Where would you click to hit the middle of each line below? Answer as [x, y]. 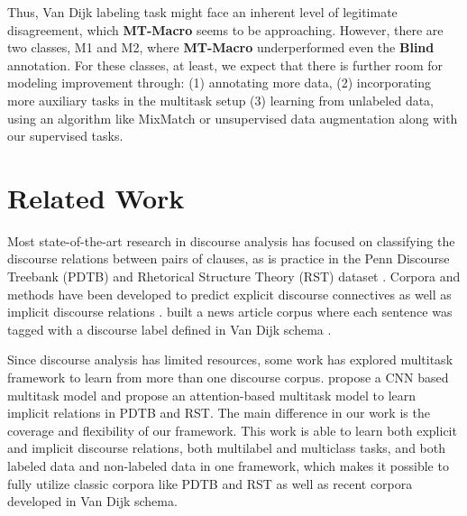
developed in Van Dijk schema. [92, 501]
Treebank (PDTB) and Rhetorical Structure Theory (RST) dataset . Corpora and [234, 276]
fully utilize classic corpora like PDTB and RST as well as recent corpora [210, 483]
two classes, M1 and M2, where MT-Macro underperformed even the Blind [221, 47]
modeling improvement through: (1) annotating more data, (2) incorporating [220, 83]
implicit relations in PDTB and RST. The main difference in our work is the [219, 413]
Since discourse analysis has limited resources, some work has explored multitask [230, 359]
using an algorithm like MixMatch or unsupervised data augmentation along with [233, 118]
